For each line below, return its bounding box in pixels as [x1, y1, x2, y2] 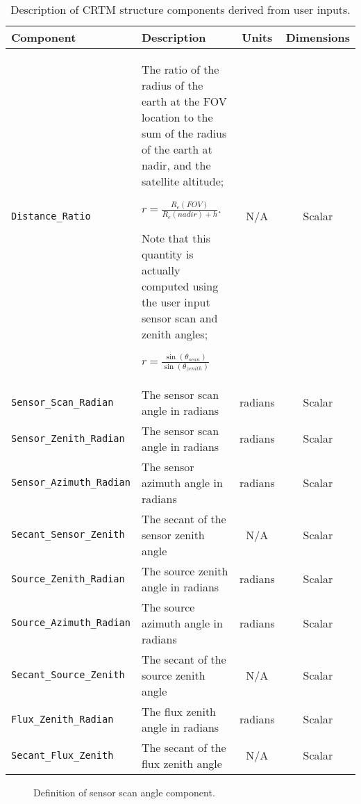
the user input [141, 293, 210, 310]
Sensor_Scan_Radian [11, 396, 114, 408]
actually [141, 261, 180, 278]
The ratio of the [141, 61, 219, 77]
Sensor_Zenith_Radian [11, 432, 125, 444]
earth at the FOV [141, 93, 227, 109]
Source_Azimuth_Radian [11, 617, 131, 629]
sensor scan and [141, 309, 218, 326]
